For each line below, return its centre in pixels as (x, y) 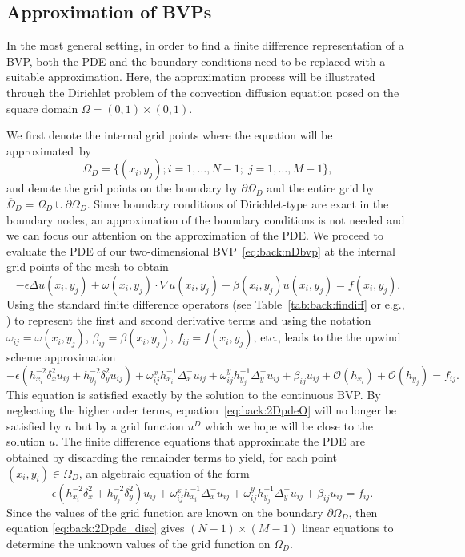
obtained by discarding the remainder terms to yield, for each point (172, 457)
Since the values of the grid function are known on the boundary (165, 512)
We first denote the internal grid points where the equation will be (170, 135)
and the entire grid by (321, 188)
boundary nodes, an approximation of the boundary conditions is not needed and (206, 219)
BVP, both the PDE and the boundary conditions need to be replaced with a (196, 61)
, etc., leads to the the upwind (327, 337)
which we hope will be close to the (289, 425)
